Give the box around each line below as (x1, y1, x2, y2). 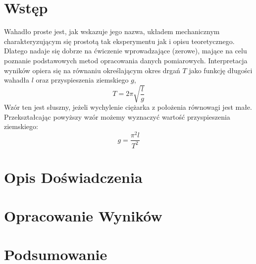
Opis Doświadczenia (4, 167, 143, 187)
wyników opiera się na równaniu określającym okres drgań (4, 65, 180, 75)
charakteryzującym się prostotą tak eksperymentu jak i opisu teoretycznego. (4, 36, 235, 46)
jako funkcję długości (189, 65, 253, 75)
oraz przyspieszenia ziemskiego (36, 75, 129, 85)
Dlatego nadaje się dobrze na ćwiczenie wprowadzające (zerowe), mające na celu (4, 45, 247, 56)
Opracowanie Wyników (4, 206, 162, 226)
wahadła (4, 75, 29, 85)
